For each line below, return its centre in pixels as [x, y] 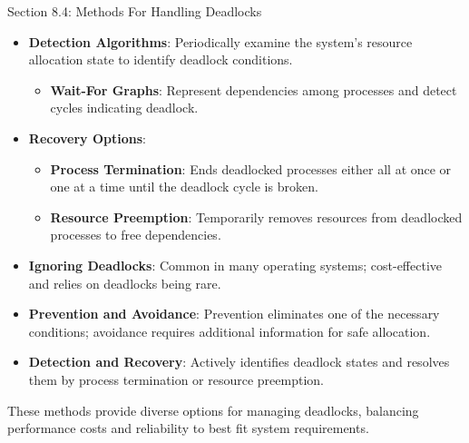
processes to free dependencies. [136, 235]
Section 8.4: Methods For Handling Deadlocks [135, 11]
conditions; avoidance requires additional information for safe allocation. [230, 331]
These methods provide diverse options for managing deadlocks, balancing [213, 410]
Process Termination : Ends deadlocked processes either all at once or [251, 168]
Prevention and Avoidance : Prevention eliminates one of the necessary [234, 314]
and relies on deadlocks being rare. [125, 283]
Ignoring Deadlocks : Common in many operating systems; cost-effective [235, 265]
